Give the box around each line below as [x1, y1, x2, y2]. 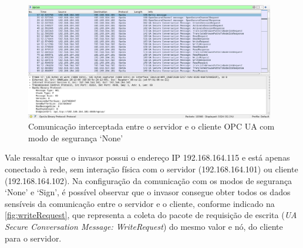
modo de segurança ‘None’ [28, 131, 123, 144]
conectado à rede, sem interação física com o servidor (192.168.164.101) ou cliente [5, 162, 298, 175]
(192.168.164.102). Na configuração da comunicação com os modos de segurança [5, 174, 292, 186]
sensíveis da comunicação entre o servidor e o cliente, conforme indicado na [5, 197, 275, 209]
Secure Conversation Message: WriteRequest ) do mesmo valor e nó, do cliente [5, 220, 283, 232]
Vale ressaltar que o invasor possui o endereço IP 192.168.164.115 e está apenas [5, 151, 290, 164]
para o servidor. [5, 232, 62, 244]
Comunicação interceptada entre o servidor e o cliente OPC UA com [28, 120, 275, 133]
